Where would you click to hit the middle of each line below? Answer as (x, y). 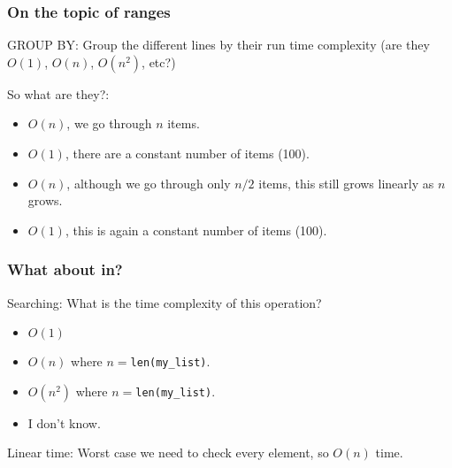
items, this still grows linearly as (346, 183)
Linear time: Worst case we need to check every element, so (168, 453)
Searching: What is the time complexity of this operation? (165, 302)
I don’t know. (64, 422)
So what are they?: (58, 93)
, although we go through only (149, 183)
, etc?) (159, 61)
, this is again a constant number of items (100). (196, 230)
